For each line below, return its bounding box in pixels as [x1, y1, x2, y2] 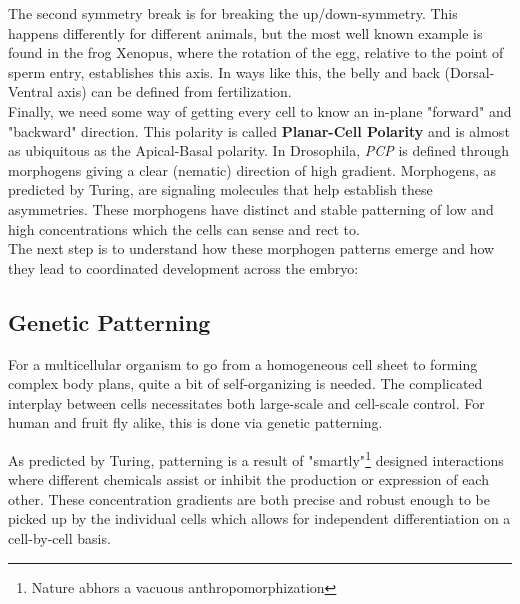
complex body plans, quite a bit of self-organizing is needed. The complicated [8, 373, 483, 394]
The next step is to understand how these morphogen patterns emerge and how [8, 238, 495, 259]
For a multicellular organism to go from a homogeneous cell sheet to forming [8, 353, 478, 374]
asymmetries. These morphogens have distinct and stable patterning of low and [8, 198, 494, 219]
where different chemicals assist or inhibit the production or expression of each [8, 469, 489, 490]
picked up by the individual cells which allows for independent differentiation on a [8, 508, 511, 529]
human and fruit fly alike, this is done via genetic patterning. [8, 412, 383, 433]
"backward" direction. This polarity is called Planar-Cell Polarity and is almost [8, 120, 510, 141]
